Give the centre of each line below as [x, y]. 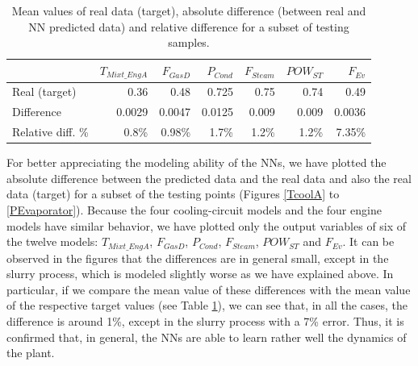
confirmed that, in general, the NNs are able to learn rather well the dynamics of [207, 337]
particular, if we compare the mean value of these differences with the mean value [209, 289]
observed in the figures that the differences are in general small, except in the [198, 258]
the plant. [31, 353]
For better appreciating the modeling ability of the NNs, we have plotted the [196, 162]
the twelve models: [52, 241]
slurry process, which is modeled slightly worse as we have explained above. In [200, 274]
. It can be [368, 241]
